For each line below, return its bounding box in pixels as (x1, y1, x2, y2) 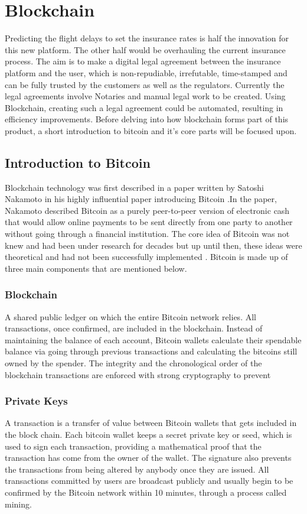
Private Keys (5, 393, 68, 408)
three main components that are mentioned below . (5, 262, 187, 274)
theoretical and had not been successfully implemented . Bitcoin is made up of (5, 251, 288, 263)
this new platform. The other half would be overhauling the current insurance (5, 43, 286, 56)
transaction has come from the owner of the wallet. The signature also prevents (5, 451, 292, 464)
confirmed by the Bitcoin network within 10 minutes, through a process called (5, 486, 287, 498)
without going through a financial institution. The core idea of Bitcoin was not (5, 227, 290, 240)
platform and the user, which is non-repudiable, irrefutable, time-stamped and (5, 66, 288, 79)
